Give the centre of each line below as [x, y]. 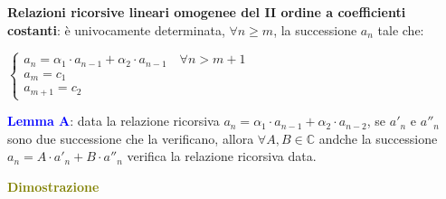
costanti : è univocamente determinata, [116, 29]
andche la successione [378, 138]
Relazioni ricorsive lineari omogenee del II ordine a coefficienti [207, 12]
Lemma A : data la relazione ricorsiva [114, 121]
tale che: [401, 29]
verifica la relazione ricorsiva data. [222, 156]
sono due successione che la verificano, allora [131, 138]
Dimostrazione [53, 186]
